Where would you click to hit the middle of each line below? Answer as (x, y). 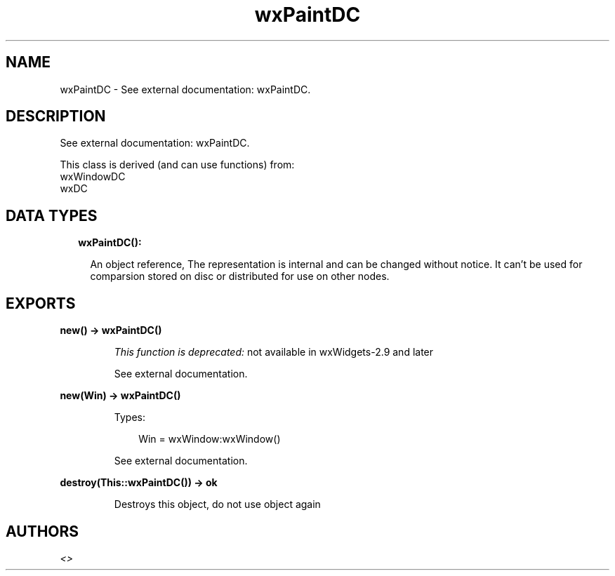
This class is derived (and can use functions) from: (177, 165)
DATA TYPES (52, 215)
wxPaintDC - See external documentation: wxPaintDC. (185, 89)
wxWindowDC (93, 177)
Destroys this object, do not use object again (217, 504)
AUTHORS (42, 531)
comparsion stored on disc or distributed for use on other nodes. (240, 276)
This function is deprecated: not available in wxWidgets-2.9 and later (274, 352)
